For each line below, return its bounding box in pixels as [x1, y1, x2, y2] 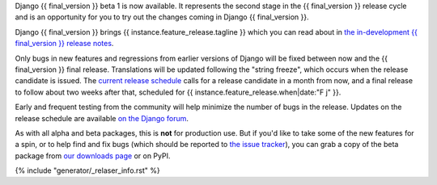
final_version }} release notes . [15, 39, 114, 48]
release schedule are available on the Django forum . [15, 113, 189, 123]
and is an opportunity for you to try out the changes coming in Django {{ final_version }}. [15, 12, 309, 22]
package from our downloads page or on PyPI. [15, 150, 171, 161]
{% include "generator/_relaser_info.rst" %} [15, 166, 161, 175]
